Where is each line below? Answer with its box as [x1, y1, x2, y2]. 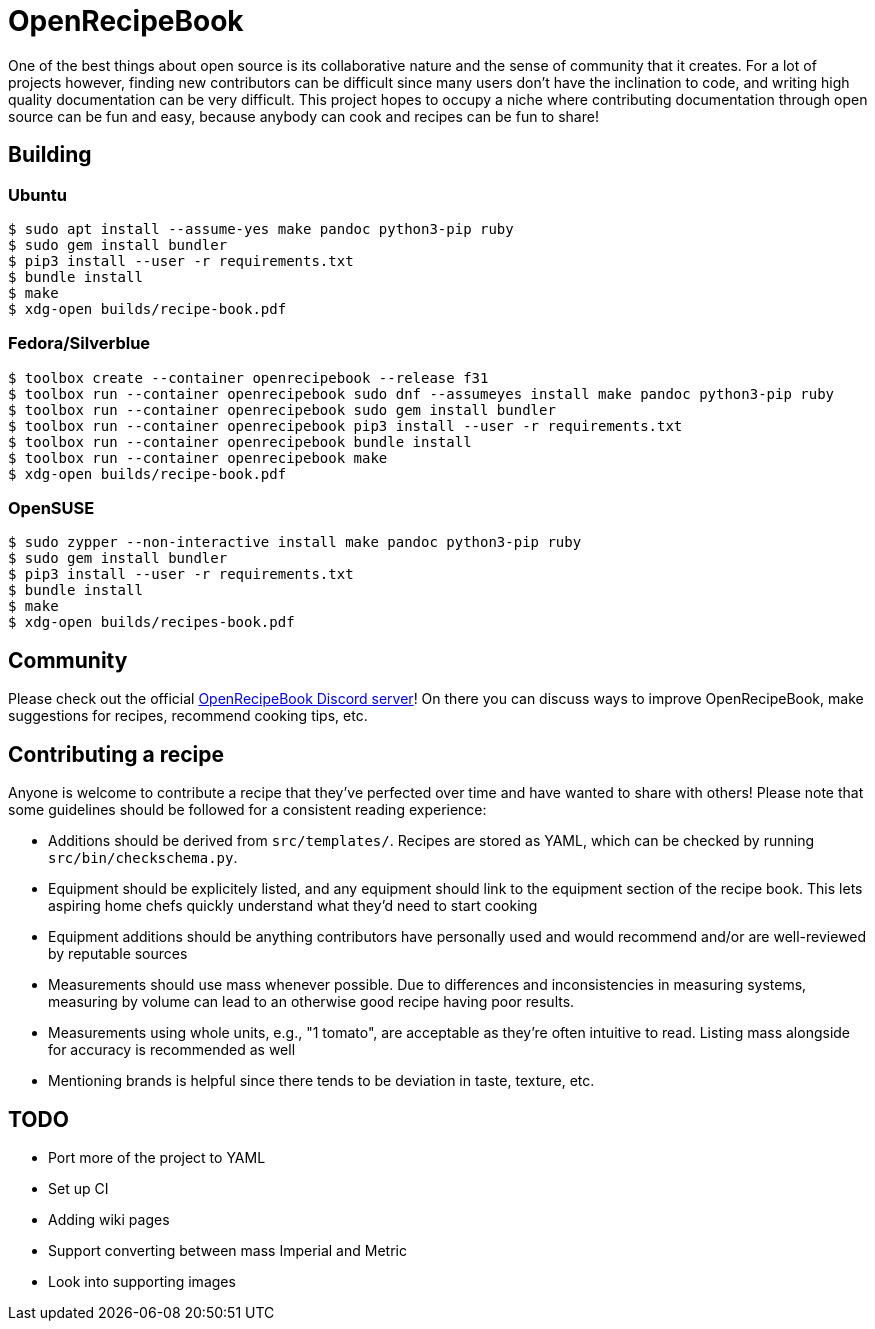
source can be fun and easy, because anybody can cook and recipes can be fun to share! [8, 107, 599, 125]
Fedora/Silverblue [8, 333, 151, 354]
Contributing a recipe [8, 741, 225, 767]
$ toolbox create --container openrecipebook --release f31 [8, 369, 489, 386]
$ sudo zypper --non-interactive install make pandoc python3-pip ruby [8, 534, 582, 551]
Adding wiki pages [48, 1211, 170, 1228]
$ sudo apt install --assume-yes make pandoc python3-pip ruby [8, 220, 514, 237]
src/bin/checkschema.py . [48, 849, 238, 867]
